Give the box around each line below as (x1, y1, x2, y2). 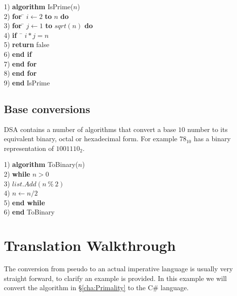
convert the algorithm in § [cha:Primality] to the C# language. (4, 282, 189, 293)
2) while (4, 168, 30, 179)
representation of (4, 143, 54, 153)
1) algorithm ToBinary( (4, 159, 78, 169)
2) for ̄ (4, 11, 24, 21)
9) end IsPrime (4, 77, 50, 87)
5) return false (4, 39, 50, 49)
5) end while (4, 197, 45, 207)
